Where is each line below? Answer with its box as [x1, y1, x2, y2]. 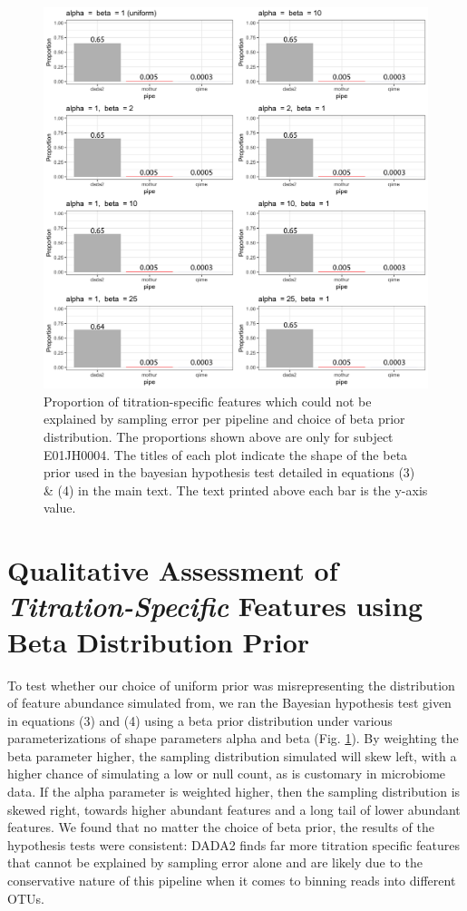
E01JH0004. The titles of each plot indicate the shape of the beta [44, 445, 408, 464]
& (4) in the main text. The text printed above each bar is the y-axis [44, 480, 428, 499]
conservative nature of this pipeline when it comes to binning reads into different [7, 871, 456, 890]
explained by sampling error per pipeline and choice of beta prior [44, 409, 405, 428]
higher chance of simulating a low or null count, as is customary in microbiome [7, 764, 446, 783]
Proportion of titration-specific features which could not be [44, 391, 372, 410]
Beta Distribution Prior [7, 622, 310, 660]
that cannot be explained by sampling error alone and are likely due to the [7, 853, 423, 872]
